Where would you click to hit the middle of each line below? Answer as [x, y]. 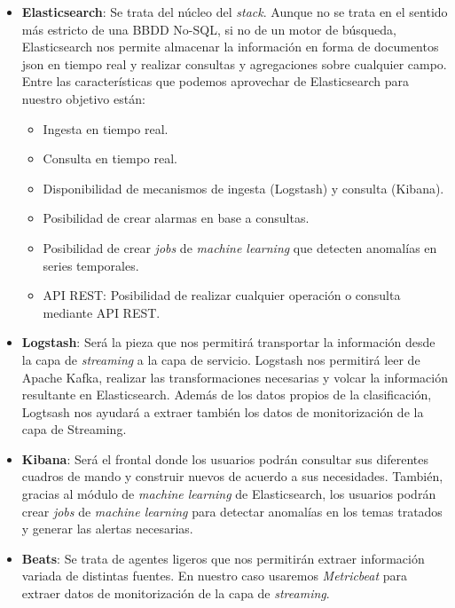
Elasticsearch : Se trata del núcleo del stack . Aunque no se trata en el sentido [235, 12]
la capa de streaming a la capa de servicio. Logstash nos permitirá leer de [221, 359]
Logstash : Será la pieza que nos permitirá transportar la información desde [228, 342]
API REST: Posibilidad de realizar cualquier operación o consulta [222, 295]
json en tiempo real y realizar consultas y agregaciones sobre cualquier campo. [234, 63]
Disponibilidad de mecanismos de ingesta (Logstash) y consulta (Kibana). [243, 188]
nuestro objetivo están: [83, 98]
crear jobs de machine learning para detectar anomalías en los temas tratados [232, 511]
